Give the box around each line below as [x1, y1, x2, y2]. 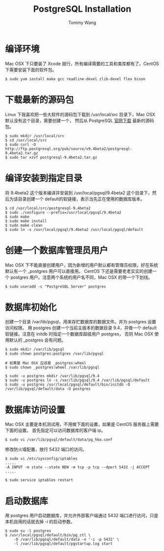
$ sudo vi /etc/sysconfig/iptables [5, 456, 78, 461]
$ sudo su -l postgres [5, 528, 51, 533]
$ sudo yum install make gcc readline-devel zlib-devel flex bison [5, 76, 146, 81]
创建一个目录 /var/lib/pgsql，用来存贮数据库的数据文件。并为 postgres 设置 [5, 319, 157, 325]
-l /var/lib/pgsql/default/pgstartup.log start [14, 541, 113, 547]
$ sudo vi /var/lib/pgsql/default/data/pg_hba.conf [5, 437, 113, 442]
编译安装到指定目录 [5, 172, 83, 184]
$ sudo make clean [5, 223, 43, 228]
